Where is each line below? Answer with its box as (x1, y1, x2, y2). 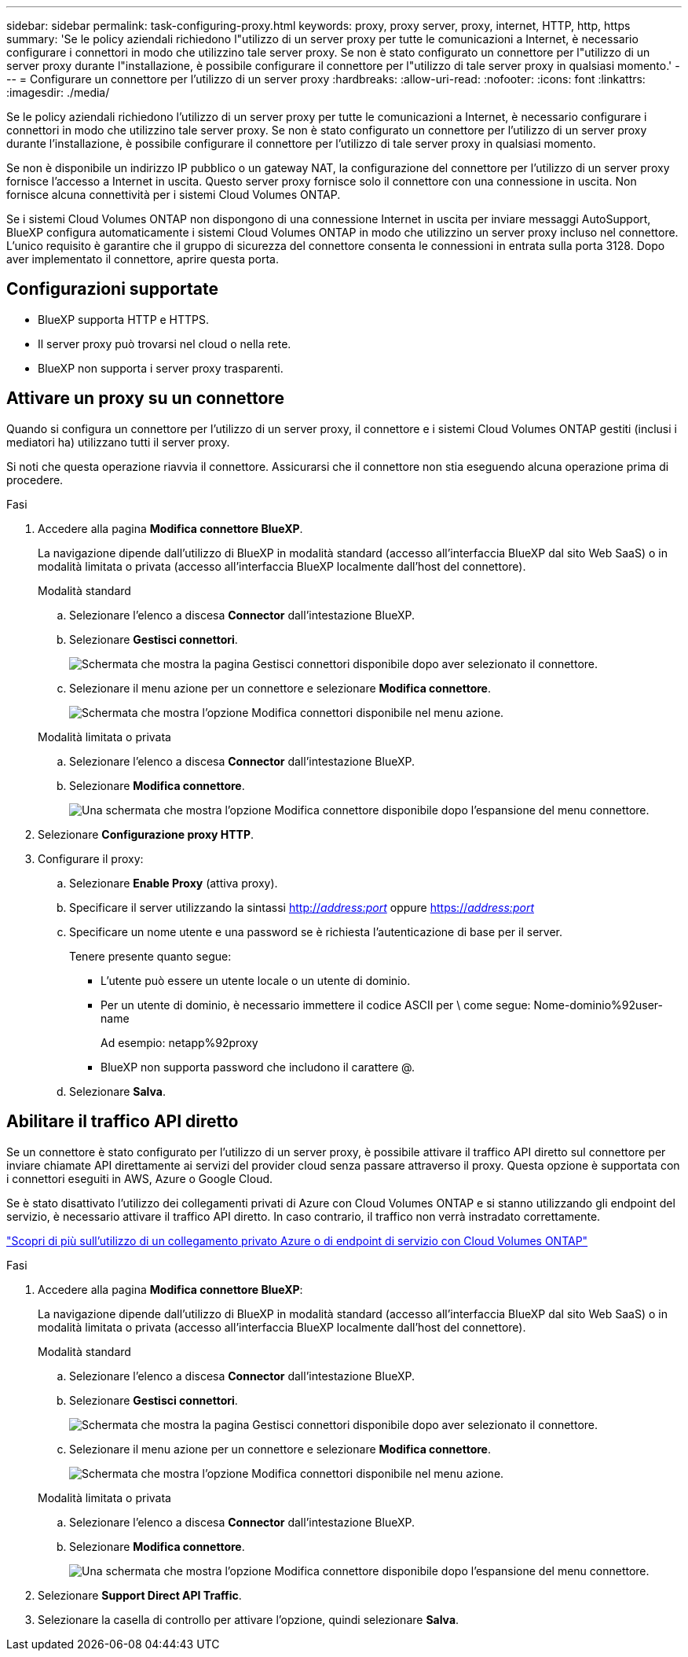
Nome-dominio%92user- (533, 998, 664, 1012)
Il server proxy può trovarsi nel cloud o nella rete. (38, 336, 291, 351)
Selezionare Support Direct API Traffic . (38, 1588, 242, 1602)
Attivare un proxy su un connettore (6, 388, 284, 409)
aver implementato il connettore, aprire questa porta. (6, 252, 280, 266)
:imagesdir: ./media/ (6, 86, 110, 99)
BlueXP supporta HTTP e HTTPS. (38, 312, 210, 326)
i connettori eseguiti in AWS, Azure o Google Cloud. (6, 1171, 273, 1185)
